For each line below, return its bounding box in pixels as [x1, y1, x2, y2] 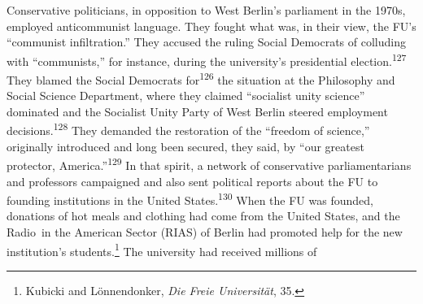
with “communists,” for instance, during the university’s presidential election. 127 [7, 50, 407, 69]
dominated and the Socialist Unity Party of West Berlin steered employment [7, 102, 388, 119]
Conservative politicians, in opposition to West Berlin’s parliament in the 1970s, [7, 2, 406, 18]
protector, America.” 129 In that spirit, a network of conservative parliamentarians [7, 154, 412, 173]
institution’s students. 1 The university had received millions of [7, 240, 317, 259]
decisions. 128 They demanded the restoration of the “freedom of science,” [7, 119, 370, 139]
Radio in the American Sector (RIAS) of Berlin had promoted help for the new [7, 224, 403, 240]
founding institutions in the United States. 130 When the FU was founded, [7, 189, 373, 208]
